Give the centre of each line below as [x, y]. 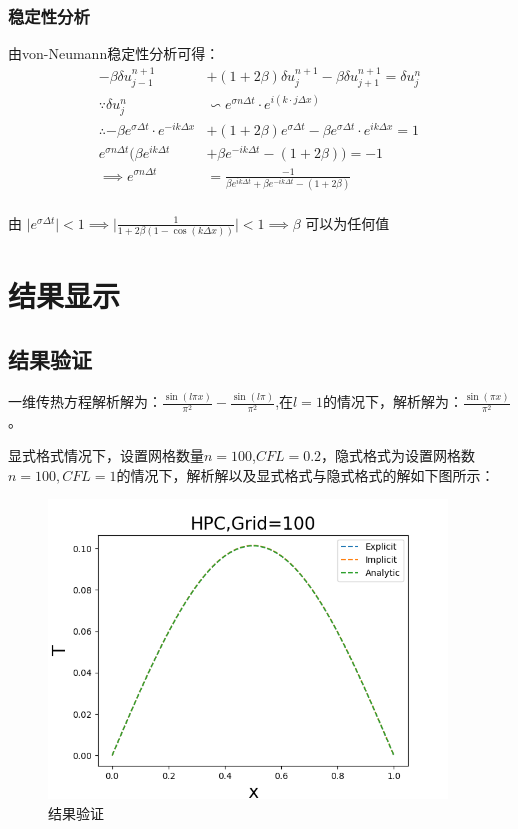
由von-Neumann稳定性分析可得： [114, 53]
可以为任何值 [347, 222]
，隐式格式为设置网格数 [398, 454]
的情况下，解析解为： [392, 401]
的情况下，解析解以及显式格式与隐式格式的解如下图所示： [305, 474]
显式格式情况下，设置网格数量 [106, 454]
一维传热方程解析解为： [85, 401]
